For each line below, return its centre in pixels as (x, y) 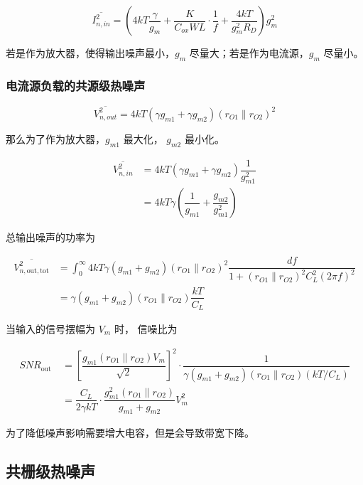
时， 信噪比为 (146, 329)
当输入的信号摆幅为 (50, 329)
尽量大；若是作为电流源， (249, 53)
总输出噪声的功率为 (50, 237)
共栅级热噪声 (50, 471)
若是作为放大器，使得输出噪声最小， (90, 53)
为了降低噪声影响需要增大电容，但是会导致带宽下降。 (130, 433)
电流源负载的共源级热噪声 (76, 85)
